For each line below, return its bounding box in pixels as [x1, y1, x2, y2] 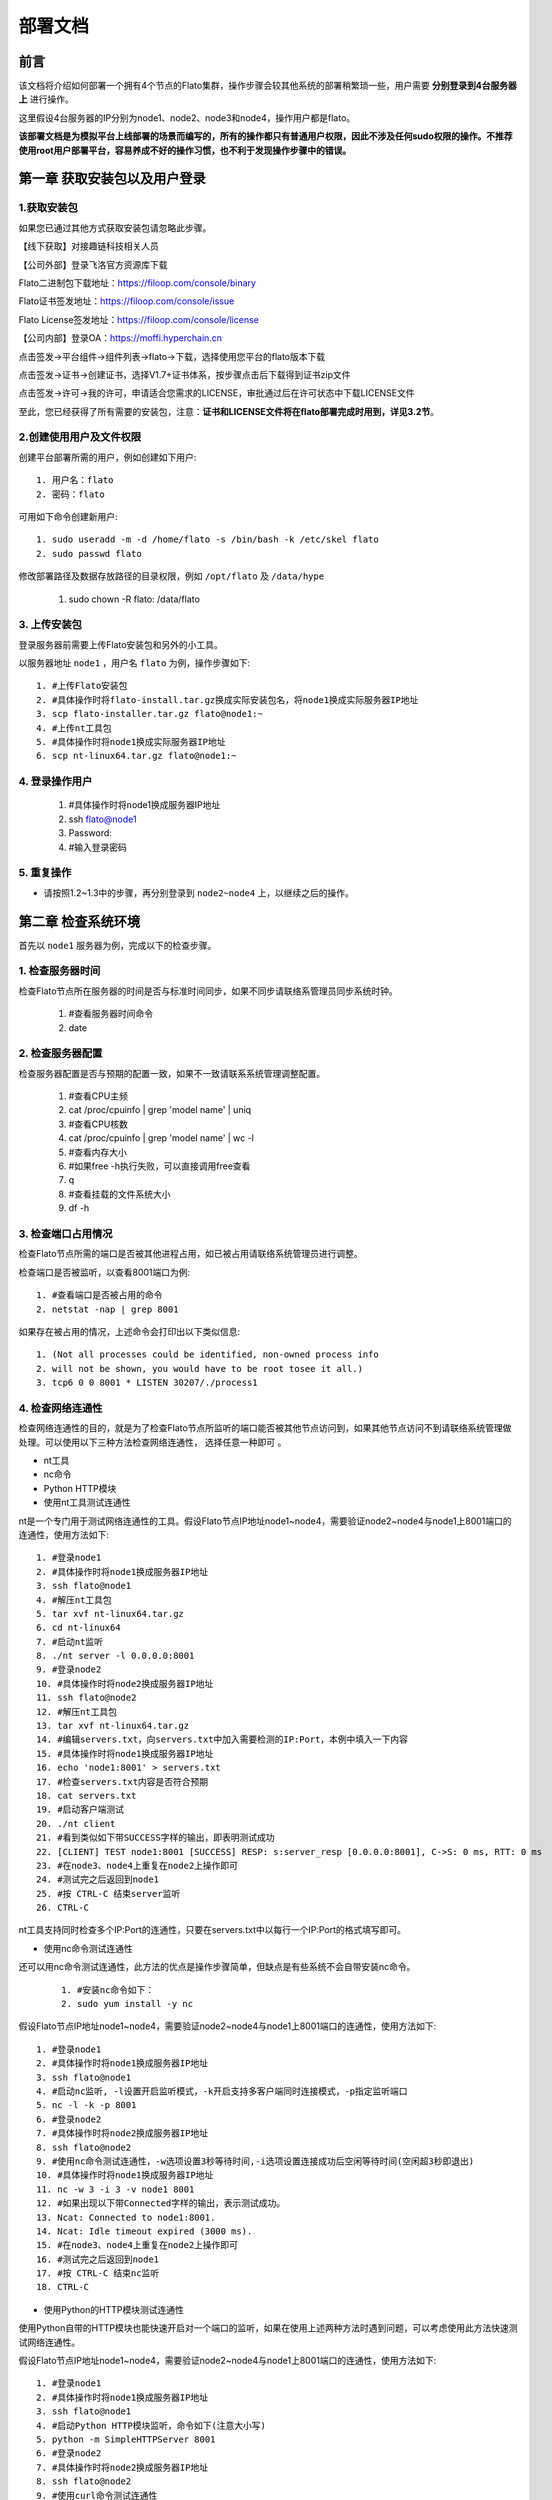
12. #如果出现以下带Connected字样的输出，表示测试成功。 [36, 2198, 286, 2209]
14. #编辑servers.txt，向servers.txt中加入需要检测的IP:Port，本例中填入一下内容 [36, 1734, 409, 1745]
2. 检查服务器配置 [18, 1046, 103, 1060]
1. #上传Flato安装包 [36, 680, 128, 692]
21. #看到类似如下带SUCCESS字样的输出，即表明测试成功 [36, 1832, 275, 1844]
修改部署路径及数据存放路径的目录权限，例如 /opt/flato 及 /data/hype [18, 570, 325, 582]
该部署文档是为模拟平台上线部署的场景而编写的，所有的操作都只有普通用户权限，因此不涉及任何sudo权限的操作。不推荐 [18, 130, 513, 142]
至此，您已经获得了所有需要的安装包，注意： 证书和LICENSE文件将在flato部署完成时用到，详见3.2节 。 [18, 405, 440, 417]
